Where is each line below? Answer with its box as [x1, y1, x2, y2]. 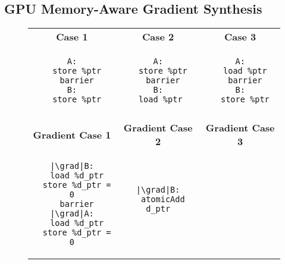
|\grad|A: [50, 209, 94, 219]
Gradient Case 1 [33, 127, 111, 142]
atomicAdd [141, 194, 185, 205]
